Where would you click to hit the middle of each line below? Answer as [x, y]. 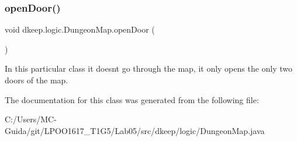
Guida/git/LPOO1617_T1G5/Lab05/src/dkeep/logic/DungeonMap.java [135, 130]
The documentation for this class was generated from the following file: [132, 99]
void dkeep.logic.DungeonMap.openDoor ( [80, 29]
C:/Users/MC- [31, 119]
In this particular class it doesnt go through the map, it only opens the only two [149, 68]
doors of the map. [37, 80]
